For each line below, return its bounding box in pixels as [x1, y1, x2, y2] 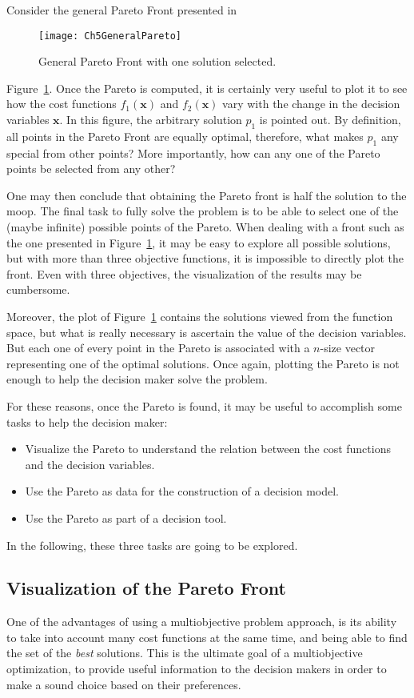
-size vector [320, 339, 376, 356]
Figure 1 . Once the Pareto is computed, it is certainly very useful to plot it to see [6, 79, 408, 96]
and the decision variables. [25, 455, 155, 472]
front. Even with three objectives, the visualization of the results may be [6, 265, 362, 282]
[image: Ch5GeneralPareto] [38, 30, 181, 42]
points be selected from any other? [6, 160, 176, 177]
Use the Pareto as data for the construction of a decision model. [25, 483, 340, 499]
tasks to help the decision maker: [6, 413, 168, 430]
